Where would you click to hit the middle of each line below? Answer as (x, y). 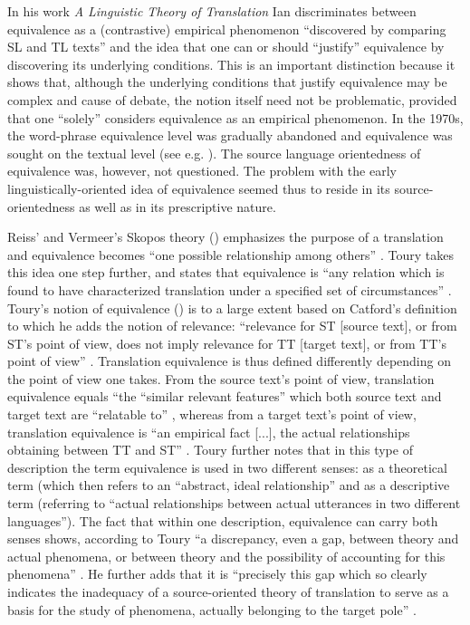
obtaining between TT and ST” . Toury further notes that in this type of (210, 450)
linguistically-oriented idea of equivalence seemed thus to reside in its (199, 188)
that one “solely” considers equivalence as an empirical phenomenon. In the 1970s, (235, 117)
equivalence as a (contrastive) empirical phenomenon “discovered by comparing (227, 29)
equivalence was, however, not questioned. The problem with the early (202, 171)
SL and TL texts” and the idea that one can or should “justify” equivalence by (226, 47)
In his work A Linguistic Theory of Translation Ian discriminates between (212, 11)
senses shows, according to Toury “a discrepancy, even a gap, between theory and (233, 538)
